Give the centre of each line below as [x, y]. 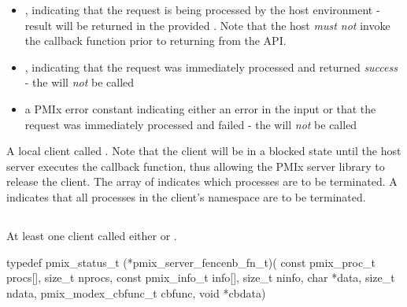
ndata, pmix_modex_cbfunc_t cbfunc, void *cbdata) [136, 292]
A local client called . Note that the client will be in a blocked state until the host [204, 151]
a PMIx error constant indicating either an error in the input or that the [200, 108]
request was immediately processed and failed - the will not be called [191, 124]
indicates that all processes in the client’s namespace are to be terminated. [186, 196]
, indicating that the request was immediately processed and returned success [211, 67]
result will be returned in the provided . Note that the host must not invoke [207, 25]
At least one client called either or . [92, 235]
